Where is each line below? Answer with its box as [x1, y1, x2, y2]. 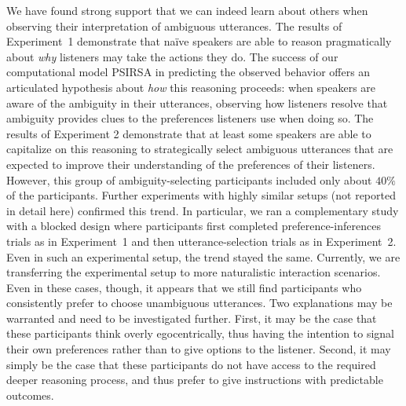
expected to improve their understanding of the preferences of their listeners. [6, 155, 375, 172]
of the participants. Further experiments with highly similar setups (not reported [6, 187, 396, 203]
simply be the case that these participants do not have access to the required [6, 356, 376, 372]
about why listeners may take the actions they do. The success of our [6, 48, 338, 64]
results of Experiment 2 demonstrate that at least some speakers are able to [6, 125, 371, 141]
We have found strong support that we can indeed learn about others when [6, 2, 368, 18]
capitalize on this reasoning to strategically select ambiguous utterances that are [6, 141, 393, 157]
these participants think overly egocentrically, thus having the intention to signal [6, 325, 394, 342]
